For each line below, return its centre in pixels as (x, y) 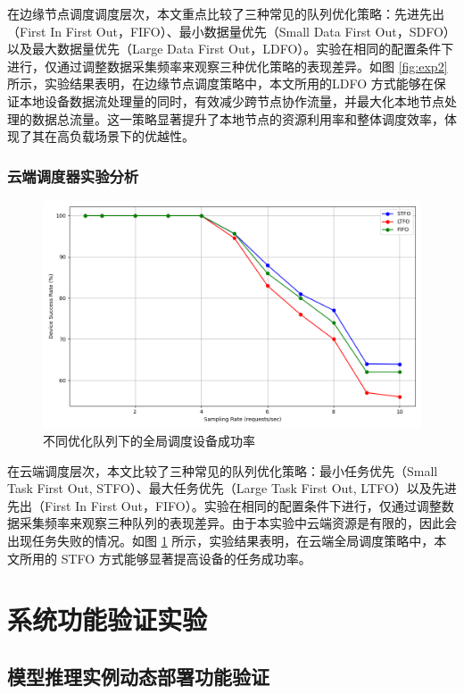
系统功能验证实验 (108, 619)
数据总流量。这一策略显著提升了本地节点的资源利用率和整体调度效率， (238, 118)
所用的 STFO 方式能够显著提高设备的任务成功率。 (165, 558)
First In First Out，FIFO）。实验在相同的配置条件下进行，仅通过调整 (243, 505)
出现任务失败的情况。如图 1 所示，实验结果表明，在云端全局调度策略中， (221, 540)
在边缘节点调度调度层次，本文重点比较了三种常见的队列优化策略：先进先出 (226, 13)
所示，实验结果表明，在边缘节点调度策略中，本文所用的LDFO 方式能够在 (220, 84)
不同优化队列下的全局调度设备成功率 (149, 440)
